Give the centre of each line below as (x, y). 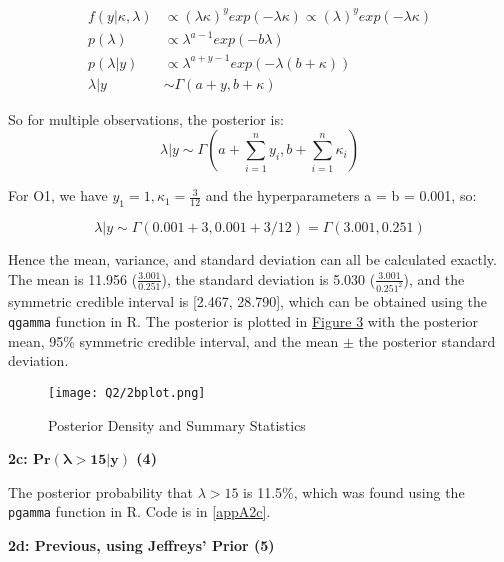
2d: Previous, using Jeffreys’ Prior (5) (141, 545)
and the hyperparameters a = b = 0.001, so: (341, 195)
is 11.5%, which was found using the (354, 491)
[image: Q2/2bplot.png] (127, 392)
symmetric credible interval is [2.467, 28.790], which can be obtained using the (248, 301)
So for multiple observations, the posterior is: (146, 118)
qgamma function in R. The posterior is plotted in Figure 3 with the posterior (243, 321)
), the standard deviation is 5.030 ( (268, 278)
